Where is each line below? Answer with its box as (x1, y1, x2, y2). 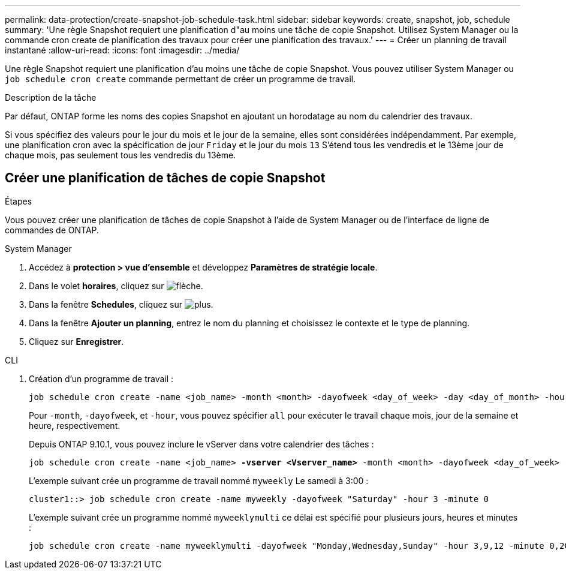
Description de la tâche (5, 92, 97, 103)
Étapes (5, 196, 32, 206)
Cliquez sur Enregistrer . (29, 336, 124, 347)
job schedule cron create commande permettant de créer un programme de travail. (5, 74, 356, 84)
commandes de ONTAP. (5, 224, 100, 235)
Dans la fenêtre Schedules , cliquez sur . (29, 299, 213, 309)
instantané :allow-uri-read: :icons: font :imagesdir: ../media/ (5, 45, 240, 55)
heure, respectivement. (29, 420, 121, 431)
